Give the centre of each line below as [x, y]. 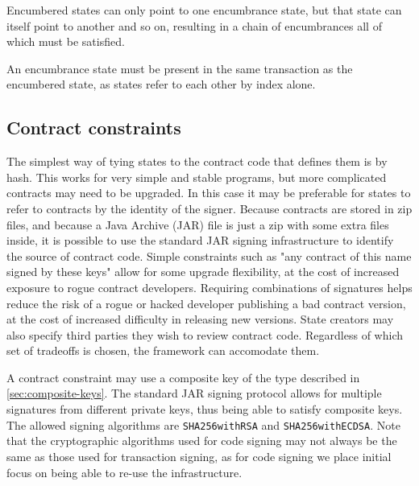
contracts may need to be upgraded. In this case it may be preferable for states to [209, 193]
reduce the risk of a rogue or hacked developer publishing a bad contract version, [206, 303]
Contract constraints [94, 128]
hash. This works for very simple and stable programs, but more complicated [197, 177]
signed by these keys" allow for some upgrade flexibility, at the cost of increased [203, 272]
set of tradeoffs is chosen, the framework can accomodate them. [163, 350]
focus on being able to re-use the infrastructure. [124, 472]
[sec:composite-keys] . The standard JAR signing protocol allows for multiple [194, 393]
